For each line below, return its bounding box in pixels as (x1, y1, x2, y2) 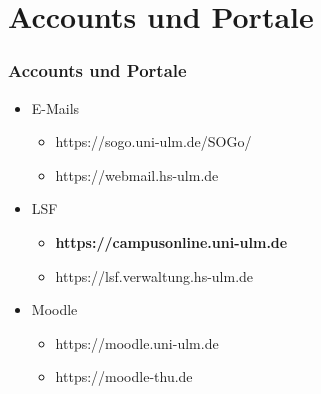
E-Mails (31, 97, 80, 118)
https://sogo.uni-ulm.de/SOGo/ (55, 131, 252, 152)
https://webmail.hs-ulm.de (55, 164, 219, 185)
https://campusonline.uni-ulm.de (55, 231, 288, 252)
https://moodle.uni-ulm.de (55, 332, 219, 353)
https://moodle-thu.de (55, 366, 193, 387)
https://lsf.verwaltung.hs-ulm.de (55, 265, 254, 286)
